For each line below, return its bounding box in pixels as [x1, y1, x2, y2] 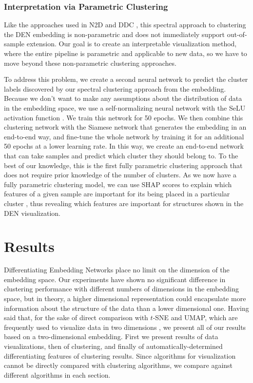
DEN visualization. [4, 208, 60, 218]
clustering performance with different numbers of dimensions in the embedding [4, 284, 239, 294]
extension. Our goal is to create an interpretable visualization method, [26, 38, 237, 49]
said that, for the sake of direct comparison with [4, 312, 148, 323]
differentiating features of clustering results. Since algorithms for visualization [4, 350, 236, 361]
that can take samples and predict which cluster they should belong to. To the [4, 150, 238, 160]
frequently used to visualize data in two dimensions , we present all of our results [4, 322, 246, 332]
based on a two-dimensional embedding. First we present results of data [4, 331, 218, 342]
